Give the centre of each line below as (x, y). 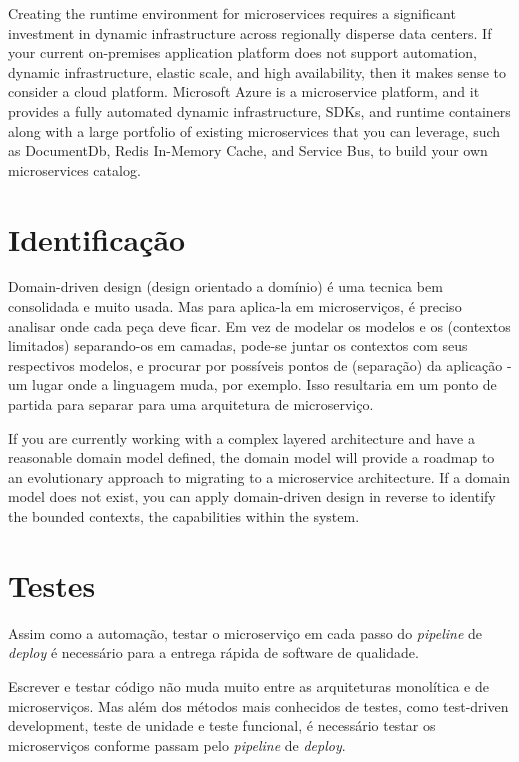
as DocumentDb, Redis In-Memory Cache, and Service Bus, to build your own (248, 150)
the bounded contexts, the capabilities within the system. (184, 516)
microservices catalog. (74, 169)
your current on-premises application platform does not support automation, (242, 52)
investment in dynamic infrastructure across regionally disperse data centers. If (250, 32)
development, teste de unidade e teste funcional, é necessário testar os (222, 725)
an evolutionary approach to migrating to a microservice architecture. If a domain (259, 476)
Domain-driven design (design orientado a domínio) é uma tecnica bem (225, 286)
